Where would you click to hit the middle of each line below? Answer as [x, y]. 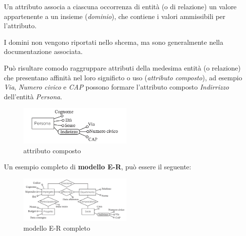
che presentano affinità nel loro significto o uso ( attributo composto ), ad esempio [123, 77]
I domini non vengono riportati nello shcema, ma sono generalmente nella [114, 42]
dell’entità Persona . [33, 96]
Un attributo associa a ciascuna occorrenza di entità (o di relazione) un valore [120, 6]
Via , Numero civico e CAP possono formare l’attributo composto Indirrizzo [116, 87]
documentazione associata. [43, 51]
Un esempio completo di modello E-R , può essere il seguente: [98, 167]
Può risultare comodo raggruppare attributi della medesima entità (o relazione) [122, 67]
